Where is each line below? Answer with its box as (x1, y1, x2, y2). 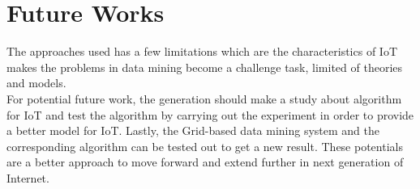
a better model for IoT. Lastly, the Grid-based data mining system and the (6, 122, 379, 139)
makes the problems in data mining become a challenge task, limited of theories (6, 58, 403, 75)
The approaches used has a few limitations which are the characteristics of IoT (6, 43, 398, 60)
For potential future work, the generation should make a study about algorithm (6, 90, 402, 107)
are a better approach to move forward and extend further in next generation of (6, 153, 404, 170)
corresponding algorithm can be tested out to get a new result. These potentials (6, 137, 403, 154)
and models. (6, 74, 66, 91)
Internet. (6, 169, 49, 186)
